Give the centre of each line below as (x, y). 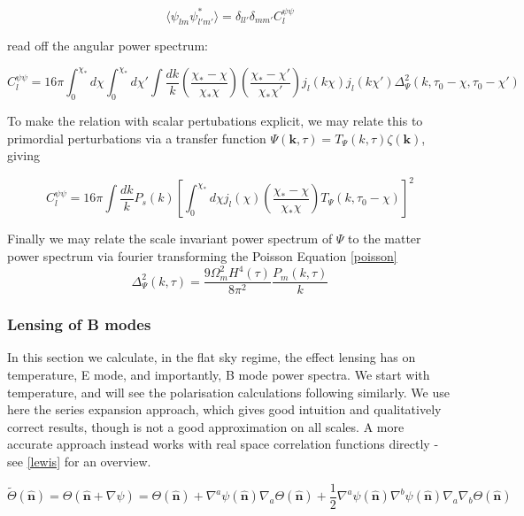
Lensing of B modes (79, 324)
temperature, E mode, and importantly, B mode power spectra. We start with (219, 375)
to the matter (385, 239)
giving (23, 155)
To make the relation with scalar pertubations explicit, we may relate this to (215, 121)
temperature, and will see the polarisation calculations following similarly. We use (228, 392)
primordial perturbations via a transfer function (137, 138)
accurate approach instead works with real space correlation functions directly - (223, 444)
